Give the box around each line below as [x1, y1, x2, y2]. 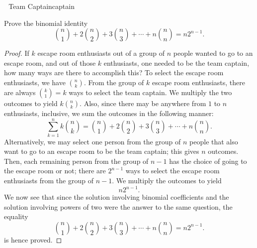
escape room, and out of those [4, 57, 96, 68]
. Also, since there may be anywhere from [80, 98, 206, 108]
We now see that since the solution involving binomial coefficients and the [4, 192, 229, 202]
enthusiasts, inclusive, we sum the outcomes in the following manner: [4, 108, 214, 118]
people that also [189, 136, 238, 146]
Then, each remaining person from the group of [4, 155, 149, 166]
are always [4, 87, 36, 97]
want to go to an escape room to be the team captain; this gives [4, 146, 199, 156]
